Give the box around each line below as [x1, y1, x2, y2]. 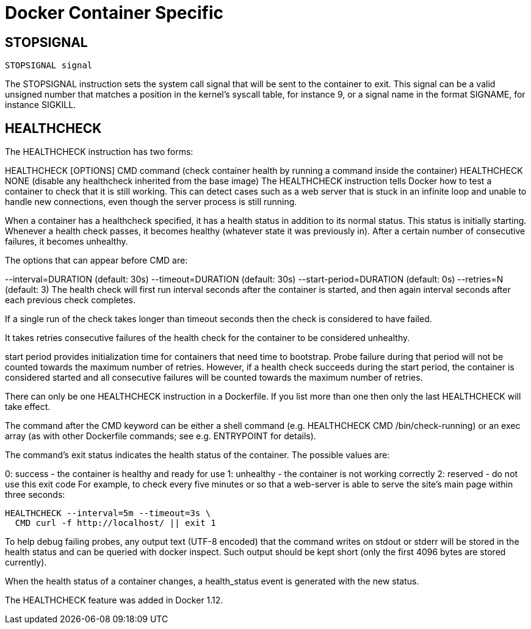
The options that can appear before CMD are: [5, 255, 188, 266]
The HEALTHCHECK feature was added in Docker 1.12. [5, 595, 223, 606]
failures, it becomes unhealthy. [5, 236, 128, 247]
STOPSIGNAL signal [5, 60, 93, 71]
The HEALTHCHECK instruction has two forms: [5, 146, 193, 157]
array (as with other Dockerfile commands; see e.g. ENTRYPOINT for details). [5, 431, 316, 442]
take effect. [5, 401, 51, 412]
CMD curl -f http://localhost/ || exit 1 [15, 518, 216, 528]
